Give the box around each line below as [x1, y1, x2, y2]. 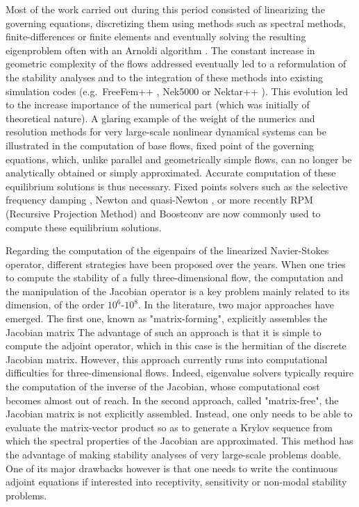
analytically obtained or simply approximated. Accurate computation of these [6, 165, 336, 180]
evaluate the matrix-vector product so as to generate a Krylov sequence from [6, 419, 333, 434]
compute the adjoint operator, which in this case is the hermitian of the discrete [6, 338, 347, 353]
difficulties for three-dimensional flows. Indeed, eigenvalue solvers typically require [6, 365, 354, 380]
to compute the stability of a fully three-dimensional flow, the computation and [6, 270, 344, 285]
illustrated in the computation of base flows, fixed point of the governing [6, 138, 315, 152]
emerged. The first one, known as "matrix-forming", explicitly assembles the [6, 311, 328, 326]
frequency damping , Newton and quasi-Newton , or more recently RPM [6, 192, 313, 207]
